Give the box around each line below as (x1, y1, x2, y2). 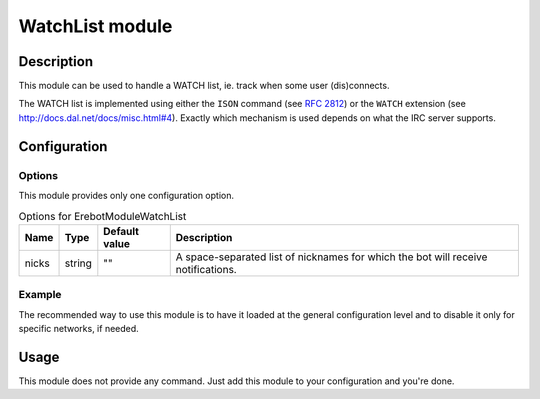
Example (18, 288, 62, 302)
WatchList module (18, 15, 173, 37)
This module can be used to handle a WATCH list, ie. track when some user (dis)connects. (18, 80, 390, 92)
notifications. (175, 262, 237, 276)
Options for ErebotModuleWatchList (18, 209, 187, 223)
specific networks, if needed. (18, 322, 139, 334)
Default (103, 224, 140, 238)
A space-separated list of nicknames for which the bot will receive (175, 250, 488, 264)
